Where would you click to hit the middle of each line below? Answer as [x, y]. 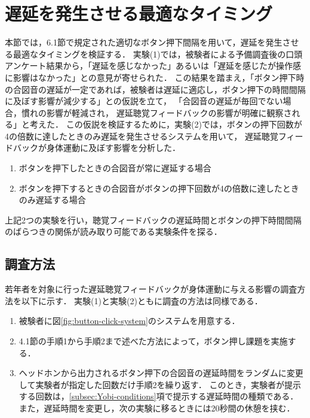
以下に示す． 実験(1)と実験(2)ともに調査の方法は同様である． [142, 300]
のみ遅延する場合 [52, 200]
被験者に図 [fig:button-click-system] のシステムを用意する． [129, 321]
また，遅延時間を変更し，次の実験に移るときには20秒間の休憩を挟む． [157, 408]
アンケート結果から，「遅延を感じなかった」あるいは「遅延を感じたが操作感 [153, 66]
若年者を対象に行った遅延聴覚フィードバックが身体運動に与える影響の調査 [151, 289]
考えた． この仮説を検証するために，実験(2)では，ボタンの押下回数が [166, 124]
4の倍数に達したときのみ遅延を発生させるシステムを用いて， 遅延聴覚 [142, 136]
